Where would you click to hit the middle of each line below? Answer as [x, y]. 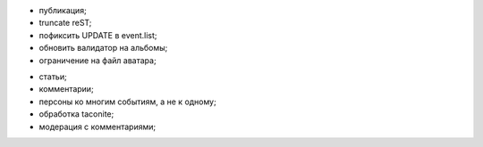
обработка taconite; [76, 114]
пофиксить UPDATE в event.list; [98, 35]
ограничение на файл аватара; [97, 60]
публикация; [63, 10]
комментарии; [66, 89]
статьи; [53, 77]
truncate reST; [65, 23]
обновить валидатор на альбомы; [103, 48]
